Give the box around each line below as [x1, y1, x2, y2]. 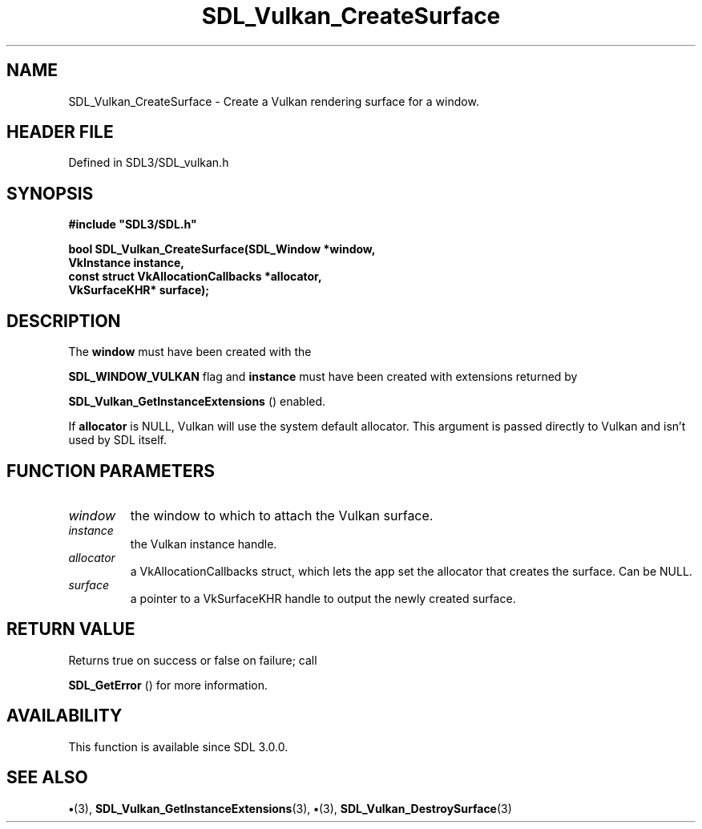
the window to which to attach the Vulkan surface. [130, 507, 434, 524]
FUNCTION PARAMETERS [6, 460, 215, 481]
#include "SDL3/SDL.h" [68, 217, 197, 232]
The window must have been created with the [68, 345, 312, 359]
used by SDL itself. [68, 433, 167, 447]
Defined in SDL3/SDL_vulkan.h [68, 156, 229, 170]
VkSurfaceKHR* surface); [68, 283, 210, 297]
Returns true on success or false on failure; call [68, 653, 317, 667]
